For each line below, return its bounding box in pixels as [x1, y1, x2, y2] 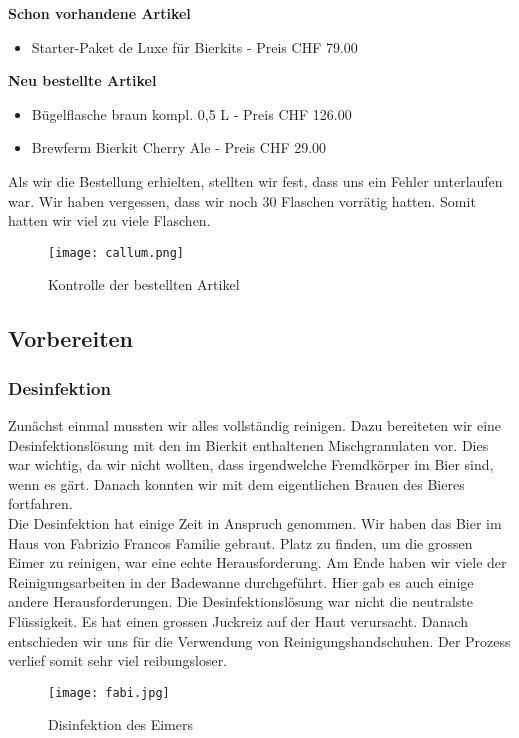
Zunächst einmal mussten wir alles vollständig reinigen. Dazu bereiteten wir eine [8, 415, 502, 435]
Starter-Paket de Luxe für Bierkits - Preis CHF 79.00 [31, 36, 358, 57]
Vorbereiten [8, 323, 134, 354]
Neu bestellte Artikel [8, 70, 157, 91]
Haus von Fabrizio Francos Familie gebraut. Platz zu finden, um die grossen [8, 532, 473, 553]
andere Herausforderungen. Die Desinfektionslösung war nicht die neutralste [8, 591, 473, 612]
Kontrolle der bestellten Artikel [48, 274, 240, 295]
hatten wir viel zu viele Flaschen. [8, 210, 211, 231]
